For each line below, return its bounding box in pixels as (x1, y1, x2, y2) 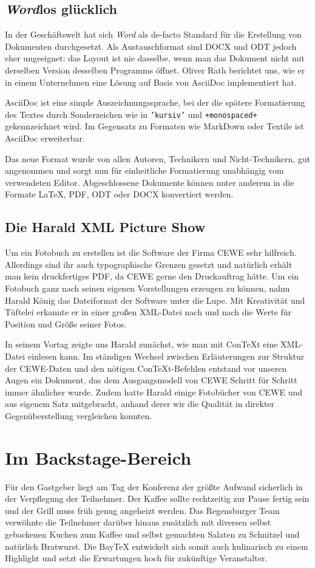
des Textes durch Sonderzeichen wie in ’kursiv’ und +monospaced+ (5, 108, 257, 120)
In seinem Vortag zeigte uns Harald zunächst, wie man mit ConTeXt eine (5, 338, 278, 351)
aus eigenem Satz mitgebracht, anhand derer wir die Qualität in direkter (5, 397, 275, 410)
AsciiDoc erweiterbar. (5, 132, 85, 145)
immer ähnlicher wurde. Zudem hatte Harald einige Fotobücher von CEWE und (5, 385, 303, 398)
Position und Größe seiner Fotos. (5, 317, 127, 330)
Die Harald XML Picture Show (5, 217, 206, 236)
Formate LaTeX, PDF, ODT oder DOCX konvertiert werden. (5, 188, 234, 200)
